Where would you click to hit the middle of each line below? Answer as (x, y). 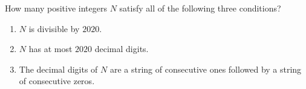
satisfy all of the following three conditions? (200, 8)
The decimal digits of (58, 69)
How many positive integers (56, 8)
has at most (50, 49)
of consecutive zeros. (57, 81)
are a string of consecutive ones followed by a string (206, 69)
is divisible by (54, 28)
